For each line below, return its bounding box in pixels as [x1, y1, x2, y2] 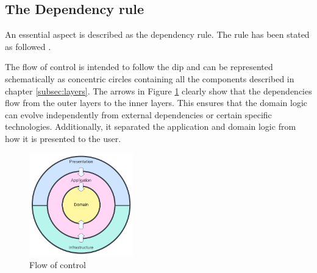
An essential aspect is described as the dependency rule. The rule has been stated [5, 28, 310, 41]
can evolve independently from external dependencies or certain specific [5, 108, 272, 121]
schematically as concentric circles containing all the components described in [5, 72, 294, 85]
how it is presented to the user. [5, 132, 121, 144]
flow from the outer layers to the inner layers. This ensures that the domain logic [5, 96, 308, 109]
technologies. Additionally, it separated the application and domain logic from [5, 120, 296, 133]
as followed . [5, 40, 51, 52]
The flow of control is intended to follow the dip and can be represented [5, 60, 273, 73]
